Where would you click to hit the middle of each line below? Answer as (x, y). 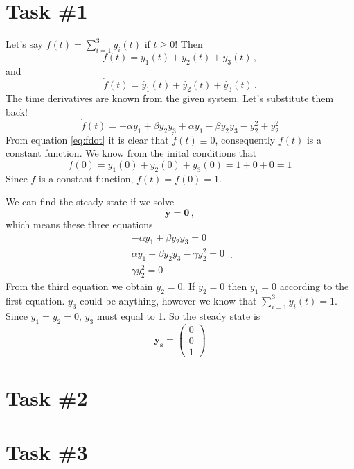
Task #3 (47, 452)
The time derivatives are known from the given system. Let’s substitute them (170, 98)
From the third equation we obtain (79, 286)
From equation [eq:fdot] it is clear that (87, 139)
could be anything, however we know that (168, 300)
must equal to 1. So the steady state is (178, 315)
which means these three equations (79, 224)
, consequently (245, 139)
